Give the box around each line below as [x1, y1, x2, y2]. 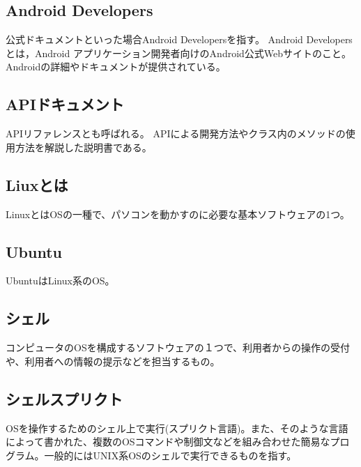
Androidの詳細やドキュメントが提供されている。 [6, 59, 226, 74]
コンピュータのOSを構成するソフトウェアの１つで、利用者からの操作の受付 [6, 340, 351, 355]
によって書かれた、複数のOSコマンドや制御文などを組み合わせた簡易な [6, 434, 330, 449]
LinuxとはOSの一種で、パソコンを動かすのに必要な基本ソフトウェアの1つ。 [6, 206, 350, 221]
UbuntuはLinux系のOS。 [6, 273, 115, 288]
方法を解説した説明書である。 [15, 139, 152, 154]
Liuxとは [6, 174, 68, 195]
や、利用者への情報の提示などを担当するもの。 [6, 353, 220, 368]
